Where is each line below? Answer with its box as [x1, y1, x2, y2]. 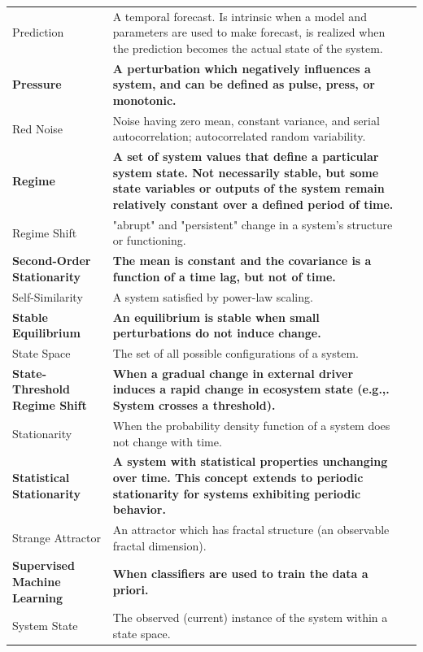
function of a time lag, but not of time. [112, 267, 336, 285]
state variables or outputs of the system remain [112, 180, 385, 197]
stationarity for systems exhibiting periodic [112, 485, 361, 502]
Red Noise [12, 120, 63, 137]
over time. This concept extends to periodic [112, 468, 364, 485]
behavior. [112, 501, 166, 518]
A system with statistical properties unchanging [112, 453, 388, 470]
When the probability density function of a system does [112, 416, 390, 433]
